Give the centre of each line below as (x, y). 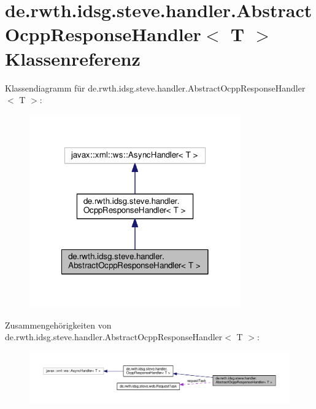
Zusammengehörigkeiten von (58, 325)
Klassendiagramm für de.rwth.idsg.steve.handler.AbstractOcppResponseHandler (155, 88)
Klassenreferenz (73, 58)
